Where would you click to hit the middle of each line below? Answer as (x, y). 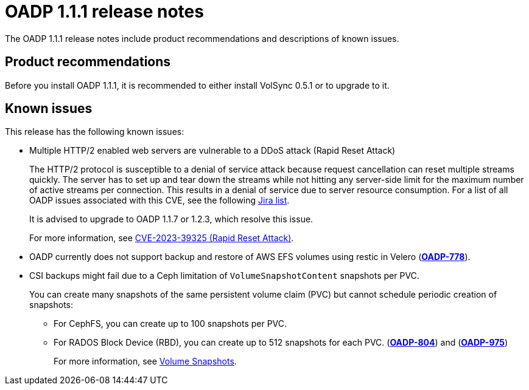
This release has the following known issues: (95, 132)
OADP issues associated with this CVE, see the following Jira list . (159, 200)
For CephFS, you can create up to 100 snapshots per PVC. (170, 324)
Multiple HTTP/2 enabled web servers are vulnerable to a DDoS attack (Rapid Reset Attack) (212, 151)
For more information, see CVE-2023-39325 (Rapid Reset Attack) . (162, 238)
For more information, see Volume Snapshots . (145, 361)
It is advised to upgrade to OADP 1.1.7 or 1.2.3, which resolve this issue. (171, 219)
